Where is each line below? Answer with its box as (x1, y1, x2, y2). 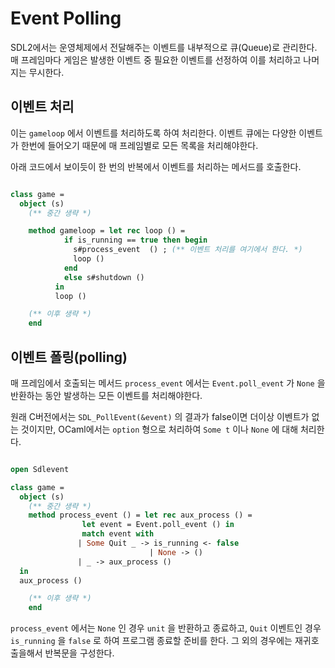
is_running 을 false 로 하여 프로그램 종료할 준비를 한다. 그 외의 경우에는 (10, 635, 293, 647)
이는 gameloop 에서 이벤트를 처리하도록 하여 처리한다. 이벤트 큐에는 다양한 (10, 127, 297, 139)
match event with (81, 529, 155, 539)
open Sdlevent (10, 464, 70, 474)
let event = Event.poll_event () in (81, 520, 235, 530)
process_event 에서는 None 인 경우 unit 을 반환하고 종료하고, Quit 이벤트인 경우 (10, 622, 322, 634)
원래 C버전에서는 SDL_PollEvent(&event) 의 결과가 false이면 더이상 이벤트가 (10, 410, 310, 422)
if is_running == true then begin (63, 235, 208, 246)
